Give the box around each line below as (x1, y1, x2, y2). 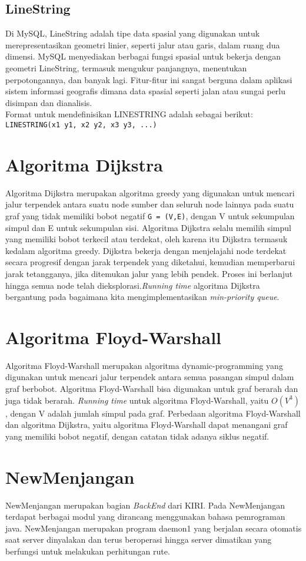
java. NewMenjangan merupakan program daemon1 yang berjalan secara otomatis (5, 522, 302, 534)
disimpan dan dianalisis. (5, 96, 92, 108)
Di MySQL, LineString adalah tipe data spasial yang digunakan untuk (5, 27, 260, 39)
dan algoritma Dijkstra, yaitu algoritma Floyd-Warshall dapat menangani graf (5, 418, 288, 431)
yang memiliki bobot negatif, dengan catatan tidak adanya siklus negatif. (5, 430, 270, 442)
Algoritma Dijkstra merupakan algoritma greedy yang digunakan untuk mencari (5, 186, 295, 199)
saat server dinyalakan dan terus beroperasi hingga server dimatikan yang (5, 533, 272, 546)
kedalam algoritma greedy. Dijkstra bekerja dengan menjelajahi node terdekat (5, 244, 287, 256)
